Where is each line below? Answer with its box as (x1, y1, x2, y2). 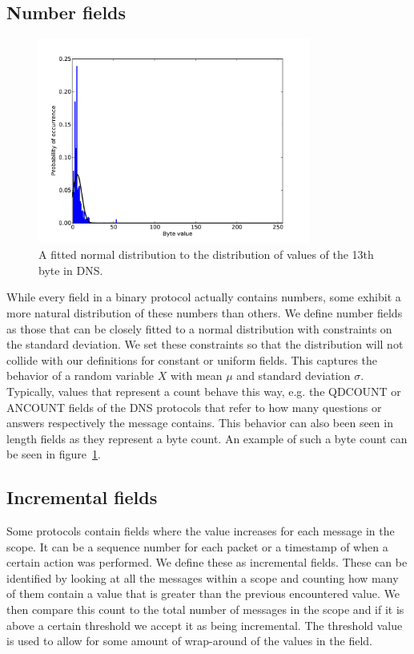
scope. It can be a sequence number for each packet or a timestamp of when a (6, 538, 388, 555)
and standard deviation (236, 367, 351, 384)
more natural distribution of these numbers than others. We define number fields (6, 304, 403, 321)
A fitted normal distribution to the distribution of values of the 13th (38, 246, 374, 263)
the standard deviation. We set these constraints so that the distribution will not (6, 336, 404, 353)
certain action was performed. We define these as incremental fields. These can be (6, 554, 408, 571)
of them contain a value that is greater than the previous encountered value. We (6, 585, 400, 602)
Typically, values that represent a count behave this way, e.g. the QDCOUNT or (6, 382, 401, 399)
